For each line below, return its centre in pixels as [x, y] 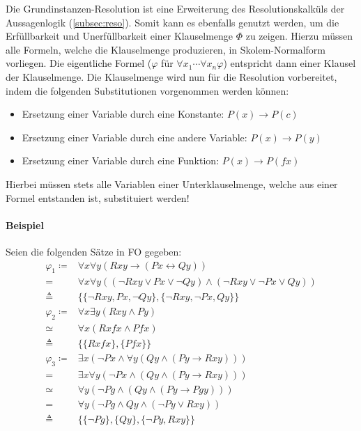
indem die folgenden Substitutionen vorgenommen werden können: [147, 90]
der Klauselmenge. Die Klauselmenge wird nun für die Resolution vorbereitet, [171, 76]
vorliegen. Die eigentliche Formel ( [79, 63]
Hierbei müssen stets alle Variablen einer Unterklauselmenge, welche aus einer [172, 183]
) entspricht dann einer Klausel [290, 63]
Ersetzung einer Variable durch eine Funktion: [121, 160]
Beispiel [25, 225]
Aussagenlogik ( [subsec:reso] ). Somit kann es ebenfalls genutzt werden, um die [172, 22]
